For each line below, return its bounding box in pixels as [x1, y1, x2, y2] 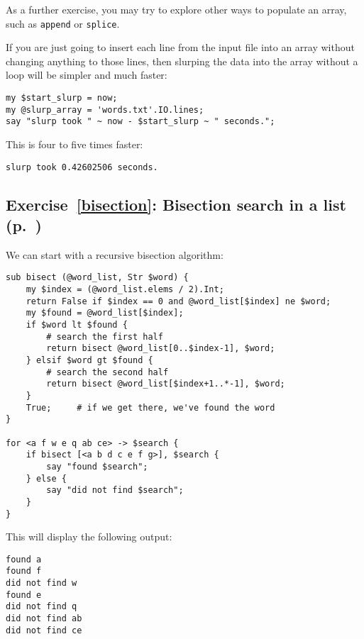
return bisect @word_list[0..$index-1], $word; [46, 343, 275, 354]
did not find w [6, 578, 77, 589]
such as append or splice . [6, 16, 120, 30]
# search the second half [46, 367, 169, 377]
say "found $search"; [46, 461, 148, 472]
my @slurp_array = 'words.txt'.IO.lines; [6, 104, 204, 115]
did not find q [6, 601, 77, 612]
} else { [26, 473, 67, 484]
